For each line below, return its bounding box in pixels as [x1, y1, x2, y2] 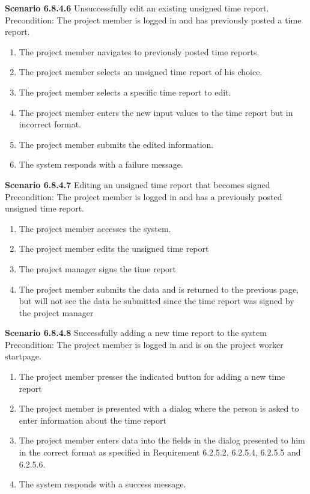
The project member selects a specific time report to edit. [19, 85, 231, 98]
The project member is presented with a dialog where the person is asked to [19, 402, 299, 415]
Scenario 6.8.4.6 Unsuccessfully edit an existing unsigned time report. [5, 2, 269, 14]
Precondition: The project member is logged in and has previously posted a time [5, 13, 302, 26]
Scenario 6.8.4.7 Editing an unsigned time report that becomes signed [5, 178, 270, 191]
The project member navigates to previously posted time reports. [19, 45, 260, 58]
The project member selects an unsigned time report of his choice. [19, 66, 263, 78]
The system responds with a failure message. [19, 158, 183, 171]
